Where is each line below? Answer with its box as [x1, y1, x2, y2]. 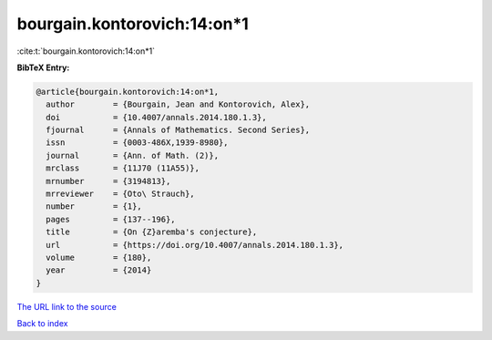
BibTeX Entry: [16, 62, 70, 73]
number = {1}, [46, 201, 143, 211]
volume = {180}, [46, 252, 152, 263]
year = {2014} [46, 265, 152, 275]
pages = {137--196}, [46, 214, 177, 224]
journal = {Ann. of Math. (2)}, [46, 150, 219, 160]
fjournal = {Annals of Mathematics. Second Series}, [46, 125, 311, 136]
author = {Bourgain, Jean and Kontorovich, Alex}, [46, 99, 311, 109]
